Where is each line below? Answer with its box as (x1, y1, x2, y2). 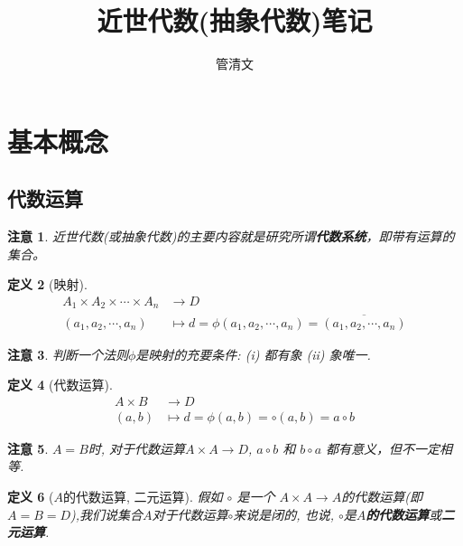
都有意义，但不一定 (326, 438, 440, 457)
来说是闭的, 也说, (233, 504, 334, 523)
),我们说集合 (70, 504, 144, 523)
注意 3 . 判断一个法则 (7, 344, 128, 363)
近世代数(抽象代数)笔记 (97, 2, 373, 39)
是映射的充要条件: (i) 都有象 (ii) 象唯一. (135, 344, 371, 363)
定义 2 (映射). (7, 275, 88, 294)
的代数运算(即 (341, 487, 422, 506)
